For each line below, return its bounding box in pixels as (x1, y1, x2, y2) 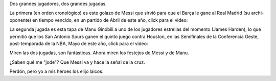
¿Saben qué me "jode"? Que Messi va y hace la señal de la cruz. (9, 59, 145, 65)
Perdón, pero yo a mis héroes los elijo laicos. (9, 68, 104, 74)
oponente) (9, 17, 32, 23)
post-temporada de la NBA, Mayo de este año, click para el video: (9, 40, 148, 47)
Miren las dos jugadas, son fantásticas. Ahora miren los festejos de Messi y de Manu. (9, 50, 189, 56)
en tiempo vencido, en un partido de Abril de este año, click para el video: (32, 17, 188, 23)
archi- (251, 10, 264, 16)
